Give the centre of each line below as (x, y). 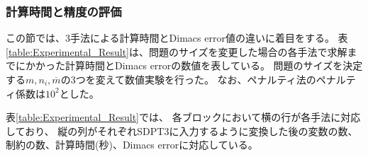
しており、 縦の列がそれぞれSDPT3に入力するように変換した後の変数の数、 (182, 130)
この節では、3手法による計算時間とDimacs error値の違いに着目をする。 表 (177, 38)
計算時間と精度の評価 (64, 11)
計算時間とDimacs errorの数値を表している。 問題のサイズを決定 (214, 65)
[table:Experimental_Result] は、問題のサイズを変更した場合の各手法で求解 (177, 51)
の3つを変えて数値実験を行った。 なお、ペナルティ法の (188, 79)
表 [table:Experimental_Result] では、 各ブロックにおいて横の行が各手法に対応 (183, 117)
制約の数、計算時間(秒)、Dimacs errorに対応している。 (132, 145)
